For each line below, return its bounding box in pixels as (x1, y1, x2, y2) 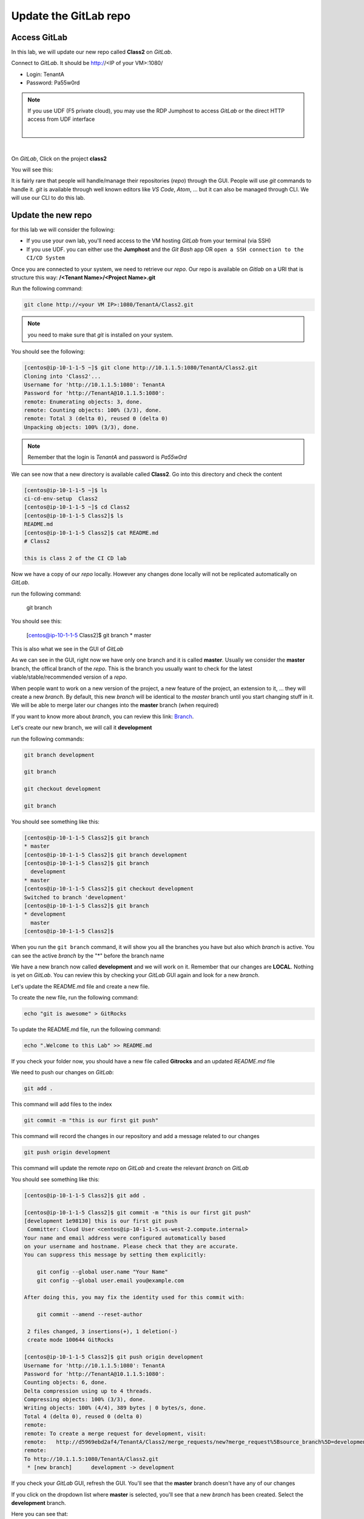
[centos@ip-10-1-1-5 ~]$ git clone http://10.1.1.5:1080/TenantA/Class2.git (24, 365, 258, 371)
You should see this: (11, 617, 62, 625)
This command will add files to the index (11, 1100, 112, 1108)
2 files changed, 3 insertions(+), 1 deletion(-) (27, 1328, 178, 1335)
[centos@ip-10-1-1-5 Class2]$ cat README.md (24, 529, 159, 536)
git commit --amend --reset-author (36, 1311, 143, 1318)
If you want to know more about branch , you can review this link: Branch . (11, 713, 194, 720)
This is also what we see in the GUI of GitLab (11, 645, 124, 653)
